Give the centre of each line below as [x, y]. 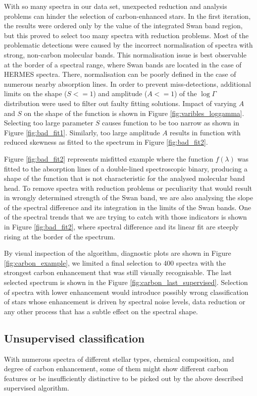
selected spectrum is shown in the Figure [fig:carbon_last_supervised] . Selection [126, 282]
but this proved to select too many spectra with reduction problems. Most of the [127, 35]
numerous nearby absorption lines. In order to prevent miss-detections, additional [128, 84]
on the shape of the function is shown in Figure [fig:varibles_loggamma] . [134, 113]
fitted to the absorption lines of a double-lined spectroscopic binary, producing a [126, 168]
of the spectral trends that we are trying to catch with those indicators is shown [126, 217]
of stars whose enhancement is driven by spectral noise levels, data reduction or [125, 302]
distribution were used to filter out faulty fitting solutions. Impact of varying [120, 103]
